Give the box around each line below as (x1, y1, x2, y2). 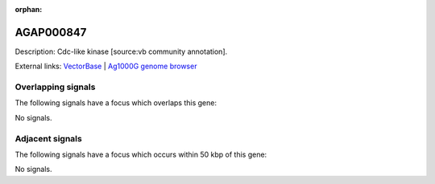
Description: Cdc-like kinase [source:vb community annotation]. (14, 47, 228, 56)
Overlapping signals (14, 81, 96, 92)
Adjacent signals (14, 133, 82, 144)
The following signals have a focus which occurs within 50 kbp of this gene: (14, 149, 267, 159)
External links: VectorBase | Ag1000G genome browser (14, 61, 197, 72)
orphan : (14, 5, 43, 14)
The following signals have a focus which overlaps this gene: (14, 98, 217, 108)
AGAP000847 (14, 25, 87, 39)
